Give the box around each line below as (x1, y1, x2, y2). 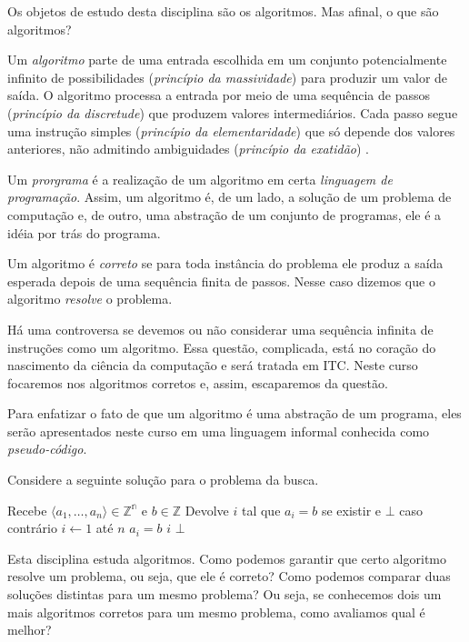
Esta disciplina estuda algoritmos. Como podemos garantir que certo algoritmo (7, 548, 446, 567)
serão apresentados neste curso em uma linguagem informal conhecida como (7, 421, 430, 440)
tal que (241, 500, 281, 519)
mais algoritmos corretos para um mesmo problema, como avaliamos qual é (7, 602, 425, 621)
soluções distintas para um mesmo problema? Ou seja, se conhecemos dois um (7, 585, 442, 604)
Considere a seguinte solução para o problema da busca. (7, 470, 319, 489)
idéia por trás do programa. (7, 223, 161, 242)
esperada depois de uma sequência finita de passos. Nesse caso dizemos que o (7, 271, 435, 290)
